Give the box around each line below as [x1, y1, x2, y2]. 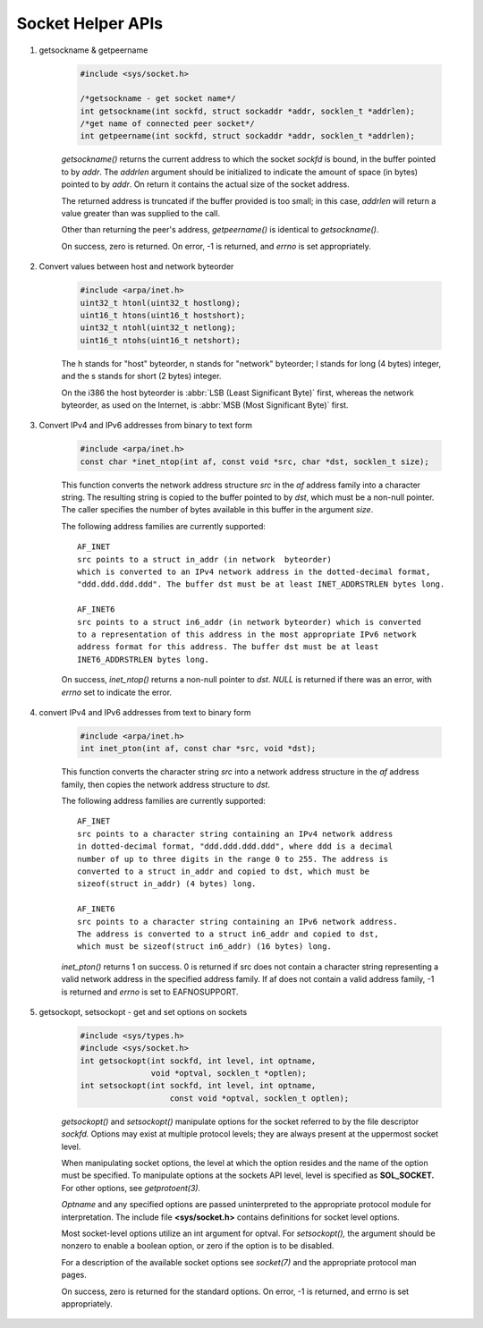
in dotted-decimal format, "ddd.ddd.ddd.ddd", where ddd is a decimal [77, 842, 394, 851]
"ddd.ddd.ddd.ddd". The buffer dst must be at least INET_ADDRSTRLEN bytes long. [77, 579, 445, 589]
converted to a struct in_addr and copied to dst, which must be [77, 867, 370, 876]
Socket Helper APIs [16, 13, 164, 33]
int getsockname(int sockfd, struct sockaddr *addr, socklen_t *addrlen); [80, 106, 416, 116]
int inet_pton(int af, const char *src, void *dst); [80, 743, 317, 754]
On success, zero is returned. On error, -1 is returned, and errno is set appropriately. [61, 241, 371, 251]
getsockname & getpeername [38, 45, 148, 55]
